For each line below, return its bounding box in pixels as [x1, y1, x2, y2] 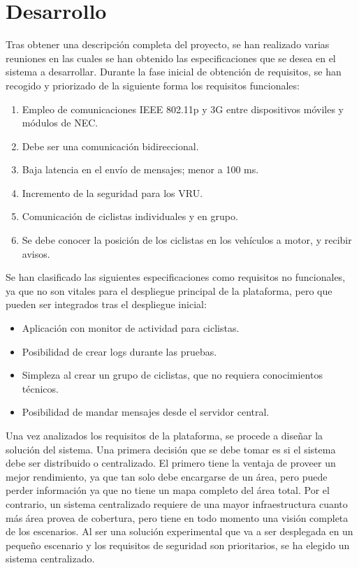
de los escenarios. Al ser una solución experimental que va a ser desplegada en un [6, 524, 353, 539]
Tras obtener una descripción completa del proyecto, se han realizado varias [6, 37, 330, 52]
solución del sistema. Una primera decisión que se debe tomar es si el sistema [6, 442, 336, 456]
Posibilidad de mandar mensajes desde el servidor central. [22, 405, 270, 419]
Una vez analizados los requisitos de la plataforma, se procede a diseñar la [6, 428, 323, 442]
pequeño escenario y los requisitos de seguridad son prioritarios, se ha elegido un [6, 537, 350, 552]
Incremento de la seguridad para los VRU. [22, 185, 203, 200]
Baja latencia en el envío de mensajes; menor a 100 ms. [22, 162, 259, 177]
